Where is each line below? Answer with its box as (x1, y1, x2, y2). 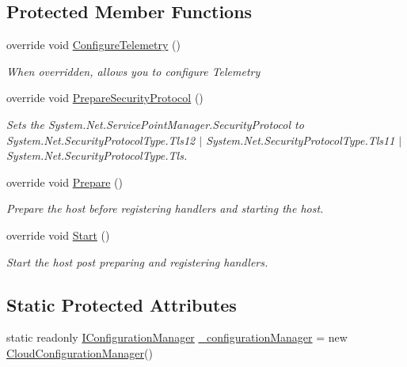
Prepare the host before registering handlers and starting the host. (6, 200, 324, 217)
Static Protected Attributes (6, 292, 237, 316)
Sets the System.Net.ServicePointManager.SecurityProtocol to (6, 115, 304, 132)
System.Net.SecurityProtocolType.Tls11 (206, 131, 395, 148)
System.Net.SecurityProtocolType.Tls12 (6, 131, 196, 148)
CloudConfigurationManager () (6, 344, 153, 361)
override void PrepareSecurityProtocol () (6, 89, 203, 106)
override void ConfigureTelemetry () (6, 36, 181, 53)
